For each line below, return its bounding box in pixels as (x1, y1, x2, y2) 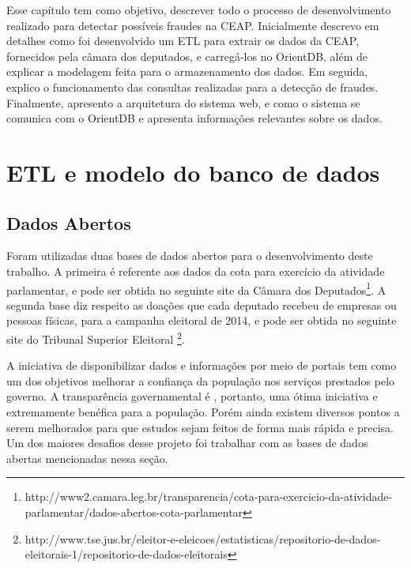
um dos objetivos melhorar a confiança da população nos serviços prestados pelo (6, 372, 395, 389)
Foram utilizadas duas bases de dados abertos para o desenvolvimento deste (6, 247, 373, 264)
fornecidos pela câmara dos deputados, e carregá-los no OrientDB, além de (6, 47, 368, 64)
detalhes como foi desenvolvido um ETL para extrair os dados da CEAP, (6, 32, 360, 49)
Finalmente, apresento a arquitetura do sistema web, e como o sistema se (6, 94, 360, 111)
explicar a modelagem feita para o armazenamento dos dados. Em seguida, (6, 63, 368, 80)
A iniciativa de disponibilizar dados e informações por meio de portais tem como (6, 357, 397, 374)
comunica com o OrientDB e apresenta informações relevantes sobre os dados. (6, 110, 383, 126)
